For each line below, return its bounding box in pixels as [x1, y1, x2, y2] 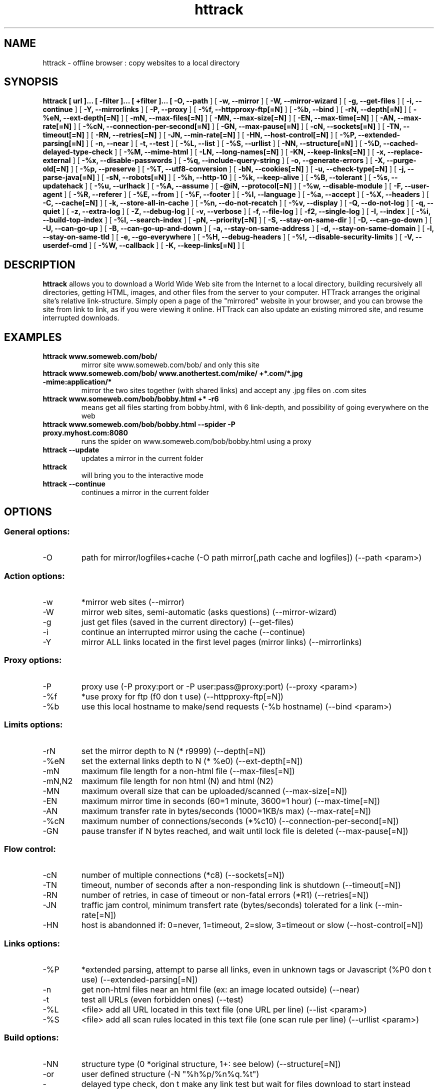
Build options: [4, 1032, 59, 1043]
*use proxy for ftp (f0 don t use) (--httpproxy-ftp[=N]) [81, 691, 283, 701]
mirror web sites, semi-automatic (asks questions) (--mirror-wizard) [81, 607, 337, 617]
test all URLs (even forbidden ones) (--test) [81, 994, 243, 1005]
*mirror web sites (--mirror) [81, 597, 184, 607]
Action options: [4, 570, 65, 581]
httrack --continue [42, 479, 105, 488]
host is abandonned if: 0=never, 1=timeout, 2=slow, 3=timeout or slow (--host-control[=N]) [81, 920, 423, 930]
